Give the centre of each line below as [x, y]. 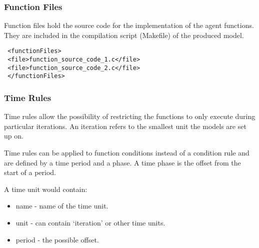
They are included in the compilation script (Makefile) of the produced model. [124, 35]
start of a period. [30, 172]
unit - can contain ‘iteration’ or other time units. [90, 222]
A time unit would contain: [46, 189]
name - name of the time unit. [62, 206]
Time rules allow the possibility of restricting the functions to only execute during [130, 116]
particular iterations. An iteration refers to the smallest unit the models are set [125, 126]
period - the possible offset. [57, 239]
